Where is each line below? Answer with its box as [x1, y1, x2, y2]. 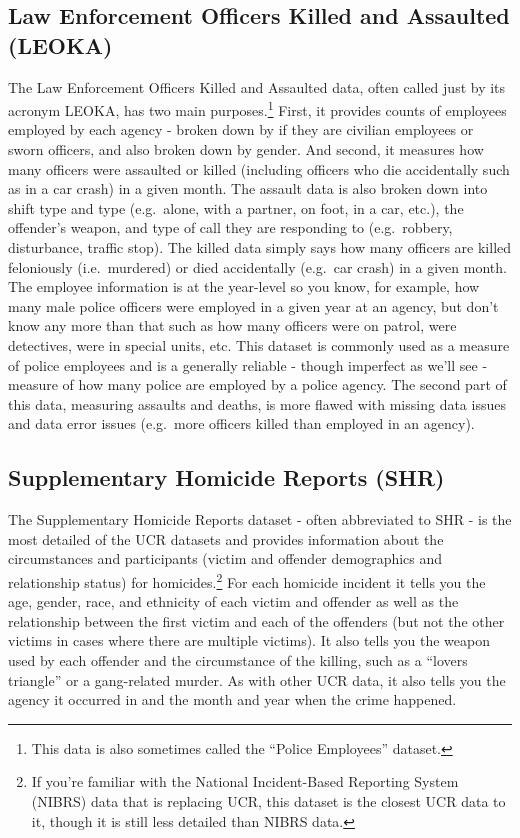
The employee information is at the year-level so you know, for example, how [8, 276, 480, 297]
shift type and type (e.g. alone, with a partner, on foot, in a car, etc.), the [8, 197, 464, 218]
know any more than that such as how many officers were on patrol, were [8, 315, 457, 336]
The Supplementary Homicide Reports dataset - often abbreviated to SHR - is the [8, 509, 512, 530]
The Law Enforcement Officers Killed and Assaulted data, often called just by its [8, 76, 506, 97]
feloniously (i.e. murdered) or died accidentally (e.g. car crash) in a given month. [8, 256, 507, 277]
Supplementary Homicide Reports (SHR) [8, 462, 445, 493]
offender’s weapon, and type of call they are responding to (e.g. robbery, [8, 217, 453, 238]
